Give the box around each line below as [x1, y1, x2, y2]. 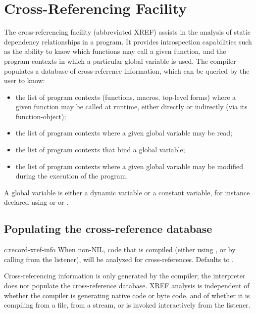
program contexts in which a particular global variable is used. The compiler [4, 55, 236, 66]
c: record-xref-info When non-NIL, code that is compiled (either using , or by [4, 244, 236, 255]
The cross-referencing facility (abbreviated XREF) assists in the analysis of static [4, 27, 251, 37]
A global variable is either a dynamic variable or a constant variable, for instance [4, 187, 250, 197]
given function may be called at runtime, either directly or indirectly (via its [15, 101, 248, 112]
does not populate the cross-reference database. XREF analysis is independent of [4, 280, 250, 291]
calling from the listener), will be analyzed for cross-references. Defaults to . [4, 254, 234, 264]
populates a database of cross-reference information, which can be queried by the [4, 65, 250, 76]
